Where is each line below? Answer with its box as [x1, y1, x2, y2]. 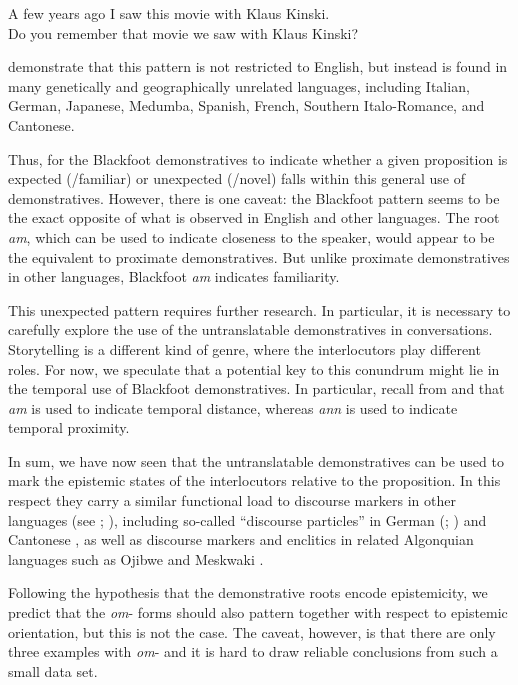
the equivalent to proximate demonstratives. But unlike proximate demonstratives [8, 246, 510, 267]
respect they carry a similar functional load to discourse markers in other [8, 490, 456, 511]
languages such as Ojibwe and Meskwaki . [8, 548, 264, 569]
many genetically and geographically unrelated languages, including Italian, [8, 75, 470, 96]
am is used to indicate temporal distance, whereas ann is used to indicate [8, 397, 458, 418]
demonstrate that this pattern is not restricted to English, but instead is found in [8, 56, 508, 77]
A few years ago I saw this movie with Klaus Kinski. [8, 3, 330, 23]
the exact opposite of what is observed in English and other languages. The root [8, 207, 500, 228]
